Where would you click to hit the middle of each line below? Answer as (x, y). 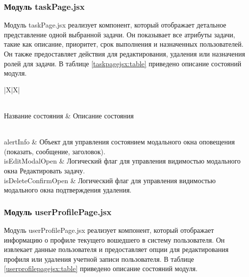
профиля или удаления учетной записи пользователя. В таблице (99, 259)
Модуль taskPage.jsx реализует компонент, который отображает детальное (115, 25)
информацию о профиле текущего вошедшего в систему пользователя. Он (114, 239)
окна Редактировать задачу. (45, 170)
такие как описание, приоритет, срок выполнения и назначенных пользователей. (124, 44)
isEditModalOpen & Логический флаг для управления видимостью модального (122, 161)
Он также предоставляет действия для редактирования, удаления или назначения (124, 54)
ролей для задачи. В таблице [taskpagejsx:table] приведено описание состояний (123, 63)
